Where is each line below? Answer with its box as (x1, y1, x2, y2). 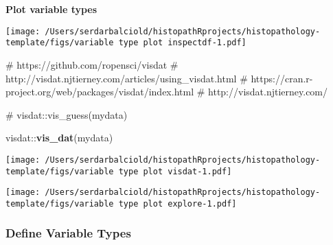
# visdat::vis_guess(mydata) (5, 107, 128, 121)
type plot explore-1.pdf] (118, 198, 237, 209)
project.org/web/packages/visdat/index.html (5, 84, 194, 99)
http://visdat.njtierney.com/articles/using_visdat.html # (5, 71, 248, 85)
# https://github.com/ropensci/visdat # (5, 57, 179, 71)
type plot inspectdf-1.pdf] (118, 38, 246, 48)
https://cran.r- (251, 71, 313, 85)
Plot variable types (5, 2, 97, 16)
